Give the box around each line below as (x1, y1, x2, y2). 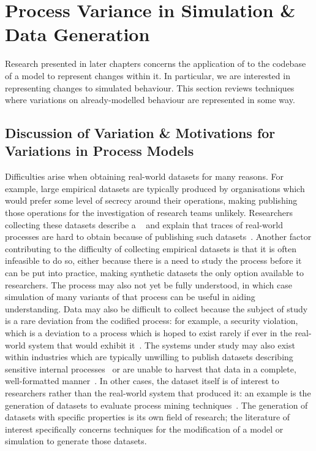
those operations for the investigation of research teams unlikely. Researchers (5, 206, 293, 219)
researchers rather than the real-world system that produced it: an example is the (5, 386, 311, 399)
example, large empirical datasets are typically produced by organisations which (5, 182, 305, 195)
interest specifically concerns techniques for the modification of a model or (5, 422, 284, 435)
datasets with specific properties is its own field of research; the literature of (5, 411, 290, 423)
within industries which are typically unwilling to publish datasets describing (5, 350, 293, 363)
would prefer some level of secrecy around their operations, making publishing (5, 194, 298, 207)
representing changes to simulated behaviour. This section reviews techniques (5, 81, 295, 94)
